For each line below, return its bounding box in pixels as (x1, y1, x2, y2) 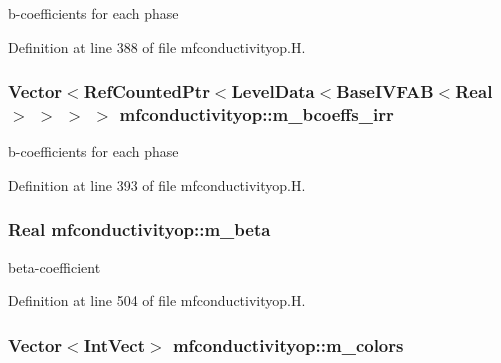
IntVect (83, 332, 146, 357)
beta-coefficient (8, 256, 101, 277)
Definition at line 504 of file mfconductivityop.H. (8, 290, 306, 311)
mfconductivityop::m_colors (172, 332, 404, 357)
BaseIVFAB (336, 79, 434, 104)
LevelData (231, 79, 315, 104)
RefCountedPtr (83, 79, 210, 104)
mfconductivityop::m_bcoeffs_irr (119, 102, 394, 127)
